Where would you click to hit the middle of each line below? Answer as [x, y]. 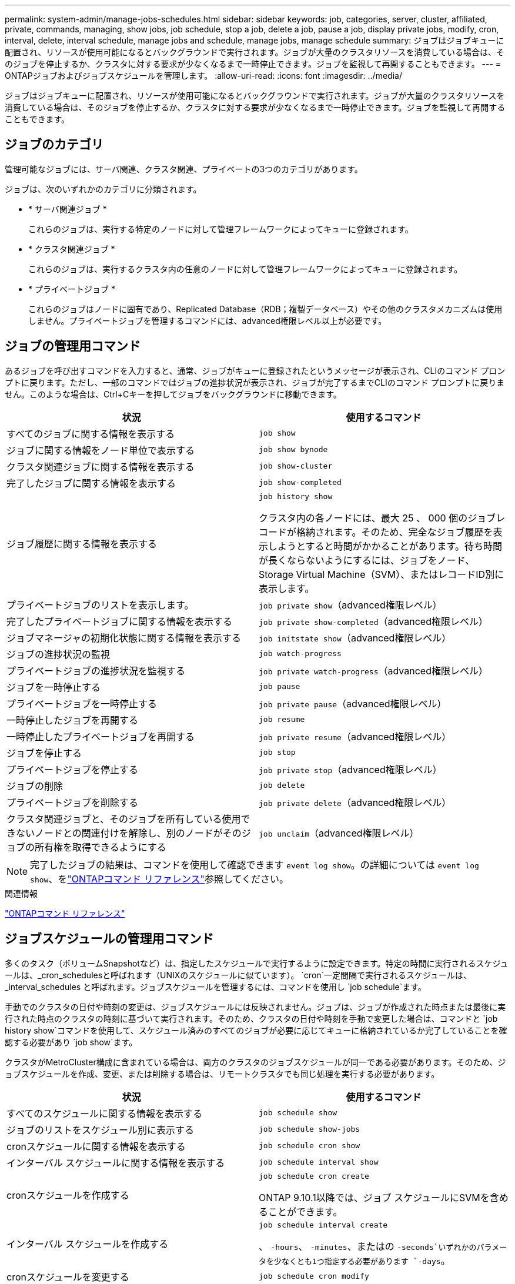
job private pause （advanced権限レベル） [353, 703]
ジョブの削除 [35, 786]
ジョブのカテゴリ [54, 145]
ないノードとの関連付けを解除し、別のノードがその [129, 833]
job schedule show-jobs [310, 1129]
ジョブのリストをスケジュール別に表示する [100, 1130]
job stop [277, 753]
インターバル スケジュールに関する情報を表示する [116, 1163]
